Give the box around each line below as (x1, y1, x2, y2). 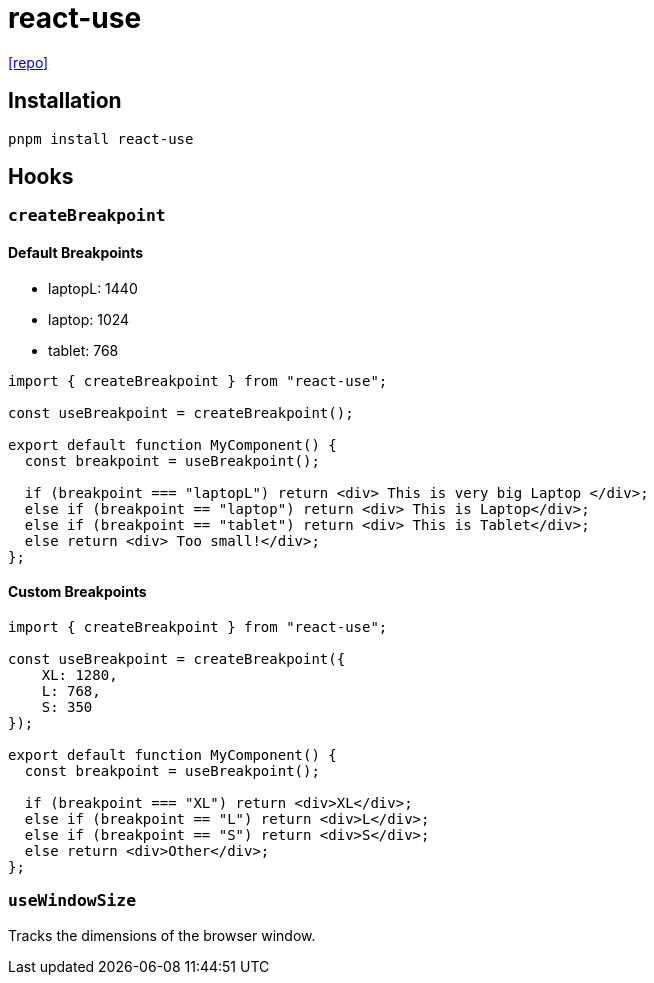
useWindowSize (8, 891, 137, 911)
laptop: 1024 (48, 310, 130, 328)
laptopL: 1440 (48, 279, 138, 297)
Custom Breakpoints (8, 583, 147, 601)
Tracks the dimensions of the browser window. (8, 926, 316, 944)
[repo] (8, 53, 49, 71)
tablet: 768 (48, 341, 119, 359)
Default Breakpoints (8, 244, 144, 262)
